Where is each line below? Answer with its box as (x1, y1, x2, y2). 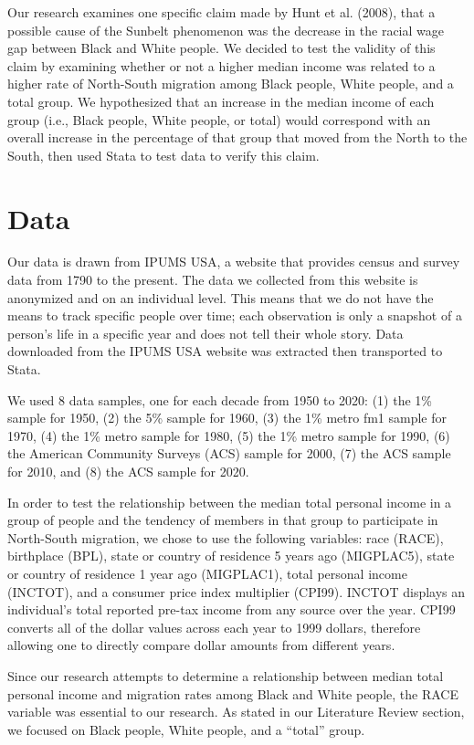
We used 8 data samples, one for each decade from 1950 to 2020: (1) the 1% (7, 390, 432, 409)
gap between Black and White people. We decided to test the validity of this (7, 38, 436, 58)
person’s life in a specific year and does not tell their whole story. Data (7, 323, 404, 342)
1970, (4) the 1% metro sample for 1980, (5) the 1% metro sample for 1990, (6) (7, 425, 450, 445)
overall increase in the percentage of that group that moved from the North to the (7, 128, 468, 147)
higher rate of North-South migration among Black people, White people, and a (7, 74, 454, 93)
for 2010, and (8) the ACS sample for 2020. (7, 462, 249, 480)
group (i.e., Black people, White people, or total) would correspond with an (7, 110, 431, 129)
